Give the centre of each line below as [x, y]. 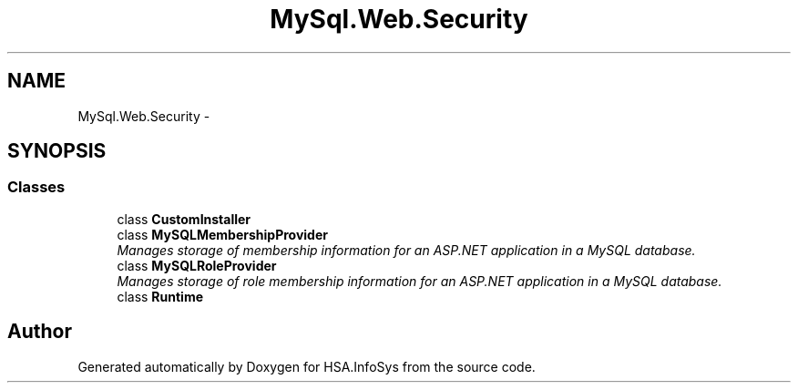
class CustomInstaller [184, 219]
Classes [36, 187]
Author [40, 332]
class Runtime [160, 296]
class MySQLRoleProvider [197, 265]
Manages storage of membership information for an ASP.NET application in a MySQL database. [406, 250]
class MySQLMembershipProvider [222, 234]
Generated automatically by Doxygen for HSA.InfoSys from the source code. [307, 366]
